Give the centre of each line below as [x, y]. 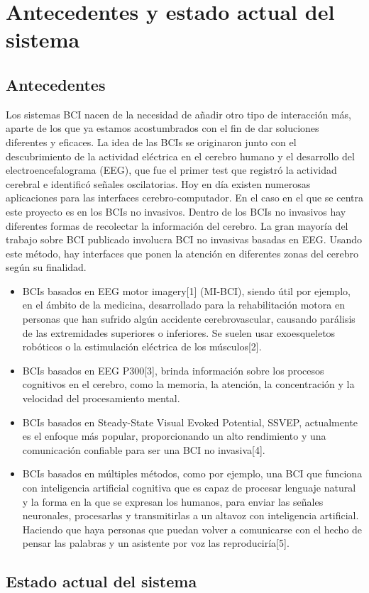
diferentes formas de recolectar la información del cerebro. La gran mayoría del [177, 225]
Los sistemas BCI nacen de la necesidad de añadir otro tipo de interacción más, [179, 114]
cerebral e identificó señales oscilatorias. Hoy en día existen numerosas [158, 183]
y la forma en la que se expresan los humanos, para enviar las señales [173, 501]
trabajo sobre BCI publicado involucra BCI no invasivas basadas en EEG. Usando [184, 239]
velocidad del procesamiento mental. [101, 398]
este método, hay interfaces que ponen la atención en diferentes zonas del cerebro [182, 253]
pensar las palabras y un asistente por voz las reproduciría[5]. [156, 543]
